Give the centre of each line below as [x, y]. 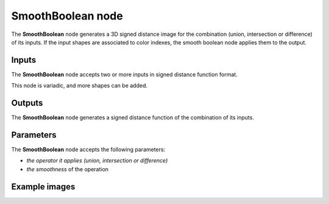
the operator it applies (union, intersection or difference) [97, 161]
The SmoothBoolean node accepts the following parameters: [88, 150]
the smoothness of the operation [68, 169]
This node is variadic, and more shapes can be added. [80, 86]
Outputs [27, 103]
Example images [43, 187]
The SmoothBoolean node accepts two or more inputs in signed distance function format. [124, 74]
